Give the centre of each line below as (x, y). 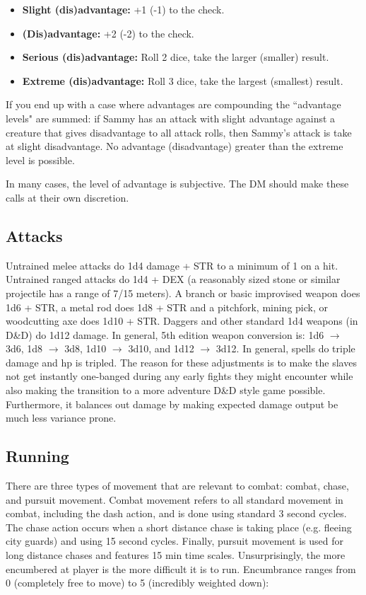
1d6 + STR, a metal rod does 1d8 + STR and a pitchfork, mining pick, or (167, 307)
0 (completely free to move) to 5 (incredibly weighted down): (137, 583)
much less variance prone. (61, 418)
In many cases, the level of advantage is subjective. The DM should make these (177, 184)
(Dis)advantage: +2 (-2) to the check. (108, 33)
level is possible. (40, 160)
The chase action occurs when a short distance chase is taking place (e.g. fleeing (179, 527)
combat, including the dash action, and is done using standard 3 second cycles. (176, 513)
